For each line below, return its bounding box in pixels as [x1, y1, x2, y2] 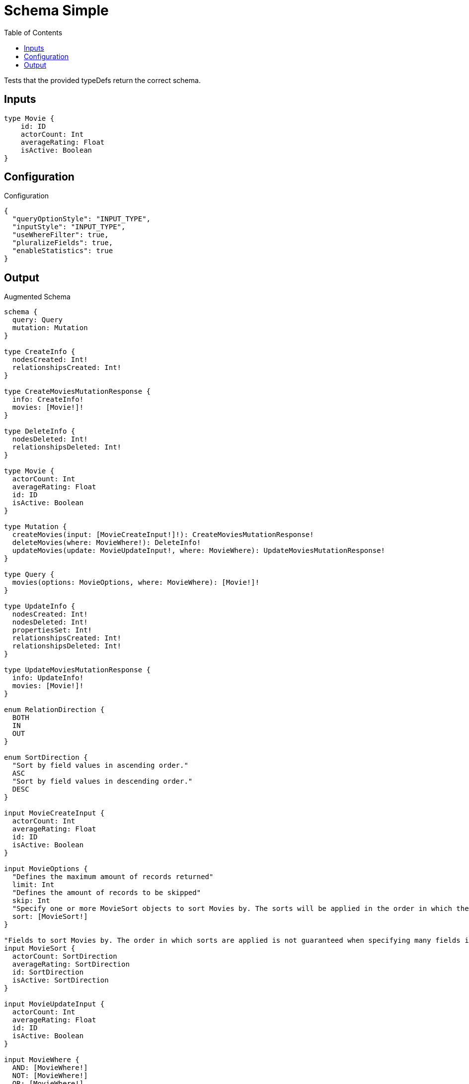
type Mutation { [4, 523, 67, 531]
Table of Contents [4, 28, 63, 37]
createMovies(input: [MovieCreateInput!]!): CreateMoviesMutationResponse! [12, 531, 314, 539]
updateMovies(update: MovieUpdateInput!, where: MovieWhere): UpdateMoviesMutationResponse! [12, 546, 386, 555]
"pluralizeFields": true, [12, 239, 113, 247]
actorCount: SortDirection [12, 952, 117, 961]
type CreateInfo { [4, 348, 76, 356]
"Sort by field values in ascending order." [12, 761, 188, 770]
